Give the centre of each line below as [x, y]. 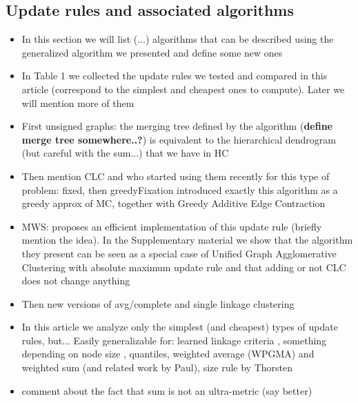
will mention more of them [78, 102]
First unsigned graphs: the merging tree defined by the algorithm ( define [177, 126]
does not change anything [76, 281]
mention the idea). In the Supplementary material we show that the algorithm [187, 240]
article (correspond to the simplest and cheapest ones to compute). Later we [183, 89]
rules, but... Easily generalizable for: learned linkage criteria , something [174, 340]
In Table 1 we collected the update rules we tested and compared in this [175, 76]
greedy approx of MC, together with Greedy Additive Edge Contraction [173, 203]
